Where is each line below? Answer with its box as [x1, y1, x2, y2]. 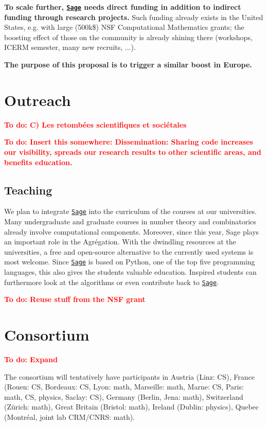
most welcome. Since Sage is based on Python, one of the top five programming [4, 256, 255, 267]
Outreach [4, 89, 71, 110]
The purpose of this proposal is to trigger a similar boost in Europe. [4, 59, 252, 70]
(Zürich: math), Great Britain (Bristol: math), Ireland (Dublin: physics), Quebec [4, 401, 259, 412]
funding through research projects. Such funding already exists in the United [4, 11, 263, 22]
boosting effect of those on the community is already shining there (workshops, [4, 31, 253, 42]
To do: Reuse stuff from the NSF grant [4, 294, 146, 305]
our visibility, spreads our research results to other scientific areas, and [4, 146, 261, 157]
